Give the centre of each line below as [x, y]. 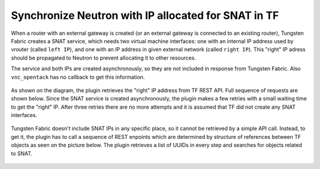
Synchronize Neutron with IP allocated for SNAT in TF [145, 15]
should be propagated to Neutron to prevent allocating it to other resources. [103, 58]
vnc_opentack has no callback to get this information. [78, 77]
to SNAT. [22, 153]
